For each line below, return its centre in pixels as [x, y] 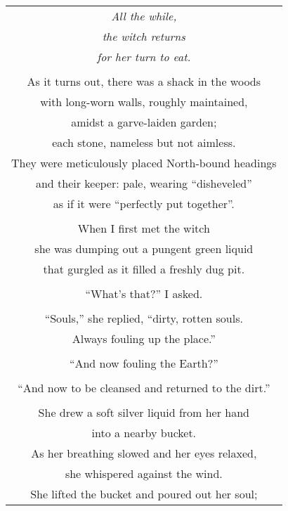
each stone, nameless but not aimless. [144, 142]
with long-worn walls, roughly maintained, [144, 102]
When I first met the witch [144, 228]
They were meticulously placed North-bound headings [144, 163]
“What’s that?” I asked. [144, 293]
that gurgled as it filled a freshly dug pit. [144, 269]
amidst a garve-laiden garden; [144, 122]
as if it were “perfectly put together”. [144, 203]
